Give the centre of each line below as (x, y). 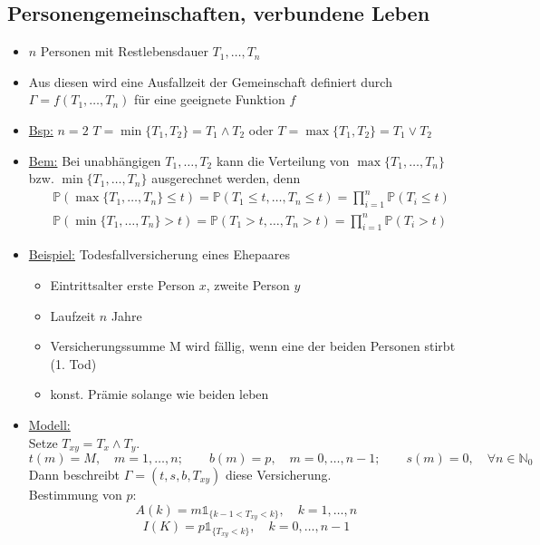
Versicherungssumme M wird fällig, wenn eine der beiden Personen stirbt (253, 346)
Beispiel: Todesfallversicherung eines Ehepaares (159, 254)
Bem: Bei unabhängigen (95, 160)
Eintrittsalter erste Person (123, 285)
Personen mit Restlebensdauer (124, 51)
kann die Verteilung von (283, 160)
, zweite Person (248, 285)
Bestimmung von (75, 495)
